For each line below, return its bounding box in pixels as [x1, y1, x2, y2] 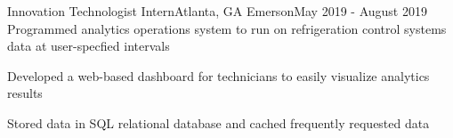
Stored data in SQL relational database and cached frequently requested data [7, 113, 430, 132]
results [7, 84, 43, 102]
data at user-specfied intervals [7, 37, 170, 55]
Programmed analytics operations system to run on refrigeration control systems [7, 19, 447, 37]
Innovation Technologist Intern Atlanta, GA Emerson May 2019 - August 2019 [7, 2, 427, 20]
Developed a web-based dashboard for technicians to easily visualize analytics [7, 66, 430, 85]
